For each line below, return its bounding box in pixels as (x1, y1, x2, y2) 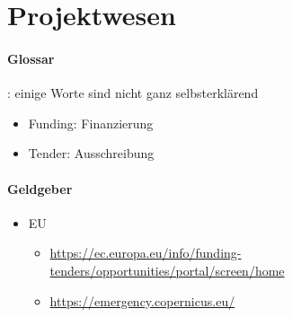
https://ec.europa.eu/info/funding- (49, 243, 242, 262)
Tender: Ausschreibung (28, 144, 155, 163)
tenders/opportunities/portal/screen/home (49, 260, 285, 279)
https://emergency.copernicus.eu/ (49, 291, 235, 310)
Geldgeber (7, 179, 73, 198)
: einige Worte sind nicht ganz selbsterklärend (7, 84, 259, 102)
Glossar (7, 48, 55, 67)
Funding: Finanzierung (28, 113, 154, 132)
